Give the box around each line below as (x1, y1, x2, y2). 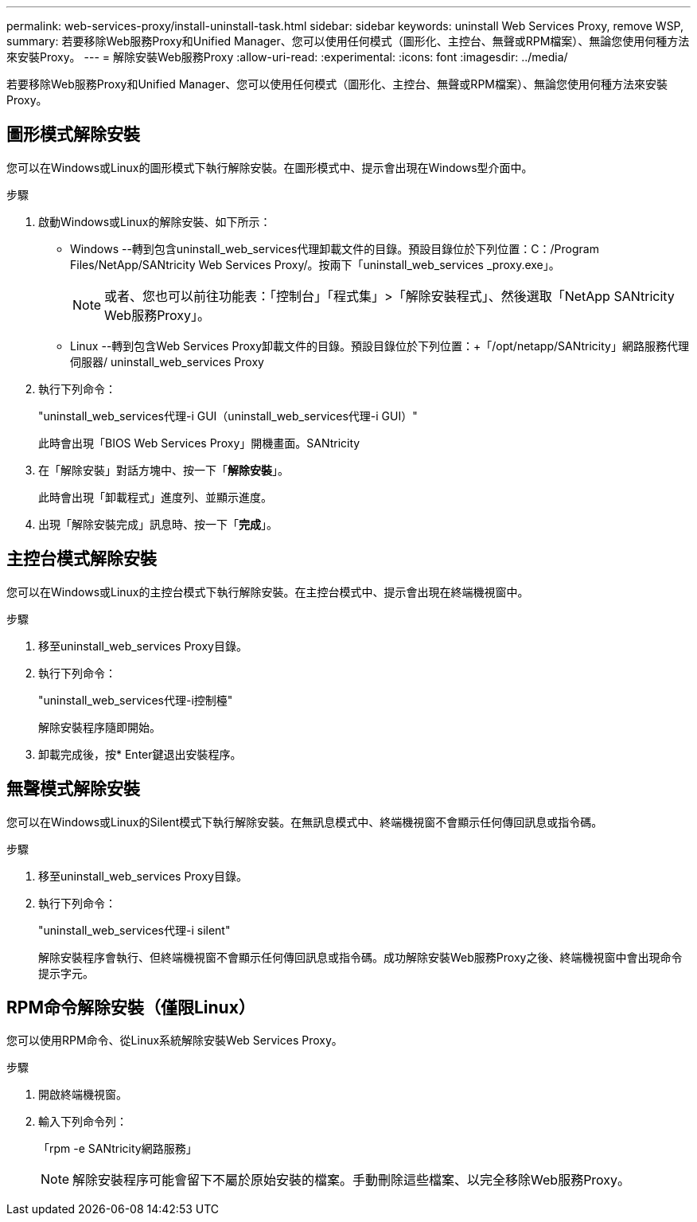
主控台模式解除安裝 (6, 549, 157, 569)
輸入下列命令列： (38, 1115, 127, 1129)
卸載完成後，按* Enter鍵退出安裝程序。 (38, 747, 242, 761)
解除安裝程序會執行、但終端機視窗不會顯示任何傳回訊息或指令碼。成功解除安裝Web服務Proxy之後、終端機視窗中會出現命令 (38, 950, 683, 964)
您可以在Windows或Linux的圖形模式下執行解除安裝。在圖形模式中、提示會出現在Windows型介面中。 (6, 160, 533, 174)
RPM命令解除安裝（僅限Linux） (6, 997, 255, 1017)
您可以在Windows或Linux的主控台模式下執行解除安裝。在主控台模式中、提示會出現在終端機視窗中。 (6, 584, 529, 599)
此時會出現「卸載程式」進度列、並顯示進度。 (38, 490, 272, 504)
